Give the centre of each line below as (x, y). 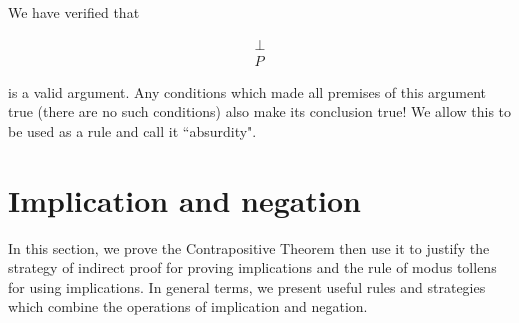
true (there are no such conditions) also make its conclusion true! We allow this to (260, 111)
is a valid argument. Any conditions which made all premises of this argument (247, 91)
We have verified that (74, 12)
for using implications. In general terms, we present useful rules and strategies (247, 286)
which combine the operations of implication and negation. (188, 306)
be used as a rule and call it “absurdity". (132, 130)
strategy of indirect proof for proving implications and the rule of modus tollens (252, 267)
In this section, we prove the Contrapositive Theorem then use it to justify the (249, 247)
